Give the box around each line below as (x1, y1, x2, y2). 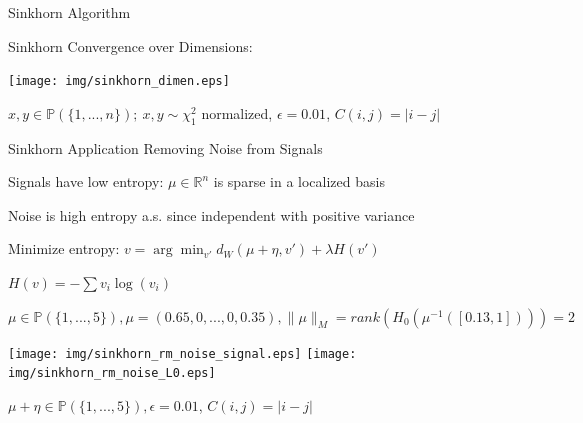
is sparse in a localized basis (213, 171, 385, 192)
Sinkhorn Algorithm (8, 2, 131, 22)
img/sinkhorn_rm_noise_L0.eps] (8, 366, 216, 381)
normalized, (201, 102, 273, 123)
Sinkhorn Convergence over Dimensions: (8, 35, 253, 56)
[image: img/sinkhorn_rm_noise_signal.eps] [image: (8, 346, 357, 361)
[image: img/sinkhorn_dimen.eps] (8, 74, 230, 89)
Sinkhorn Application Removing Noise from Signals (8, 137, 323, 158)
